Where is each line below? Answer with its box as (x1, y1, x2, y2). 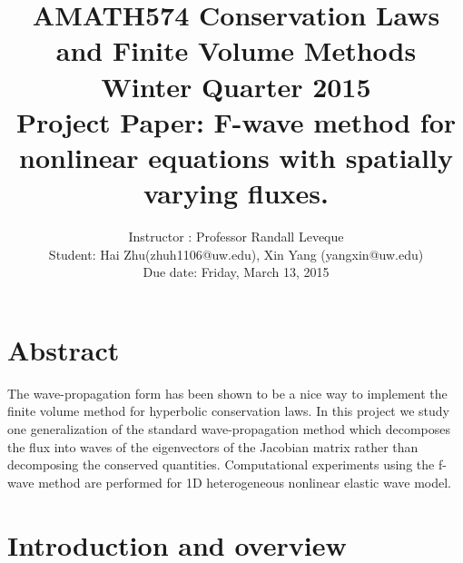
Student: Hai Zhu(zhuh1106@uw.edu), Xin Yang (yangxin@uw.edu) (48, 244, 424, 263)
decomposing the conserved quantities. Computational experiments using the (7, 455, 435, 474)
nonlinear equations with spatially (19, 138, 453, 175)
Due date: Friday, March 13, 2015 (143, 262, 330, 281)
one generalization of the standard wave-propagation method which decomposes (7, 419, 451, 438)
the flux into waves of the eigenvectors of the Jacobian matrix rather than (7, 437, 419, 456)
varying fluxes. (143, 174, 329, 212)
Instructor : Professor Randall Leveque (128, 227, 344, 246)
